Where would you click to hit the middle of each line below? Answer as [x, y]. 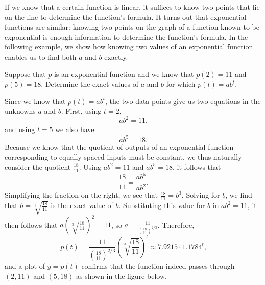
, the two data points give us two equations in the [183, 101]
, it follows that [197, 166]
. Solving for [201, 195]
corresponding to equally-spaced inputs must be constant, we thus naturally [123, 157]
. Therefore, [176, 225]
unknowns [20, 111]
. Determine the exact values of [90, 84]
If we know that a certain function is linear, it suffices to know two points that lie [132, 7]
